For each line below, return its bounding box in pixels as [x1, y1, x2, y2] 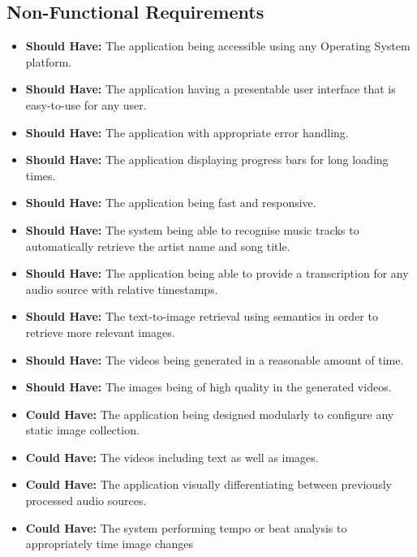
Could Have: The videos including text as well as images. [25, 448, 319, 465]
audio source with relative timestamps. [25, 280, 218, 297]
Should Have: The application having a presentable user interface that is [25, 80, 396, 97]
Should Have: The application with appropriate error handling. [25, 123, 349, 140]
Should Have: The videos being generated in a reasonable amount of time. [25, 351, 404, 368]
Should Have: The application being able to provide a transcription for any [25, 265, 409, 282]
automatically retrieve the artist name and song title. [25, 237, 290, 254]
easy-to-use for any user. [25, 96, 147, 113]
